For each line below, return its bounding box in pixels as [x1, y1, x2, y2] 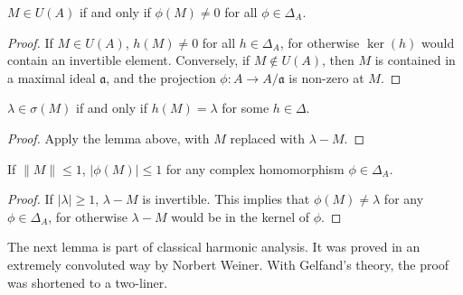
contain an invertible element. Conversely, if [7, 51, 250, 69]
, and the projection [106, 68, 216, 87]
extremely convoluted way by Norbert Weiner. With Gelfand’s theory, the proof [7, 254, 449, 273]
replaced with [230, 128, 305, 147]
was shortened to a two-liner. [7, 272, 168, 291]
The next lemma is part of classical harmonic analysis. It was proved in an [7, 237, 420, 256]
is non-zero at [288, 68, 364, 87]
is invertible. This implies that [142, 189, 310, 208]
